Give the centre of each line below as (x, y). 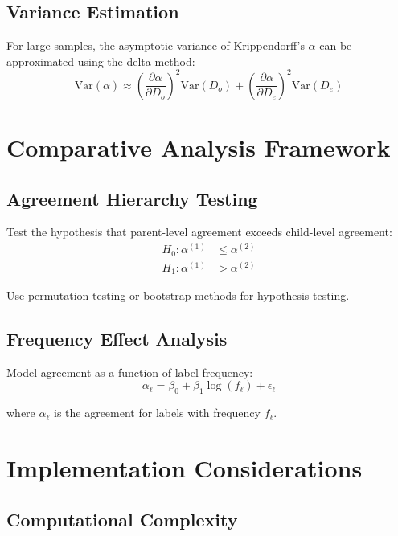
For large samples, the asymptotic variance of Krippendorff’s (156, 45)
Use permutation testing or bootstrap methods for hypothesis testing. (178, 295)
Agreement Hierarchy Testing (132, 198)
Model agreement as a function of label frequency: (130, 372)
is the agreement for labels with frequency (157, 413)
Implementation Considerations (185, 468)
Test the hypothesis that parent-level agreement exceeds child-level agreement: (199, 232)
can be (336, 45)
